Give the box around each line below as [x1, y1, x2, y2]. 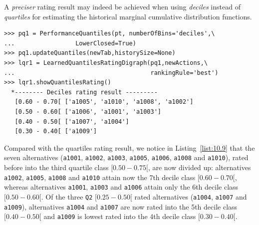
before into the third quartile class [4, 162, 109, 172]
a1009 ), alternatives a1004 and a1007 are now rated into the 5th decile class [4, 201, 238, 212]
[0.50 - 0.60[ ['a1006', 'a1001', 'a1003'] [14, 108, 161, 115]
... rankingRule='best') [4, 69, 219, 76]
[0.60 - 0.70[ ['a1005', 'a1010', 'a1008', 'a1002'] [14, 98, 194, 106]
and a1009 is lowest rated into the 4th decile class [43, 211, 196, 222]
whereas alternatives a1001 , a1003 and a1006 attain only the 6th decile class [4, 182, 239, 192]
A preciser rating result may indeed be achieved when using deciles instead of [4, 1, 241, 11]
